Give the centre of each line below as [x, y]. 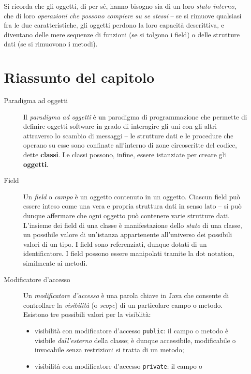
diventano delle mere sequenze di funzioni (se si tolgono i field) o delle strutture [122, 34]
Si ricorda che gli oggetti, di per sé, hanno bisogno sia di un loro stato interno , [120, 6]
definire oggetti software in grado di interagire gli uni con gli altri [120, 126]
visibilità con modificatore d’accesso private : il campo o [118, 366]
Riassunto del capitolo [79, 77]
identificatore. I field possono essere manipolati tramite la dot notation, [129, 253]
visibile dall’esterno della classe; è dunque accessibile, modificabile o [135, 340]
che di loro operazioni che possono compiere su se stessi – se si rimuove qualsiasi [123, 15]
